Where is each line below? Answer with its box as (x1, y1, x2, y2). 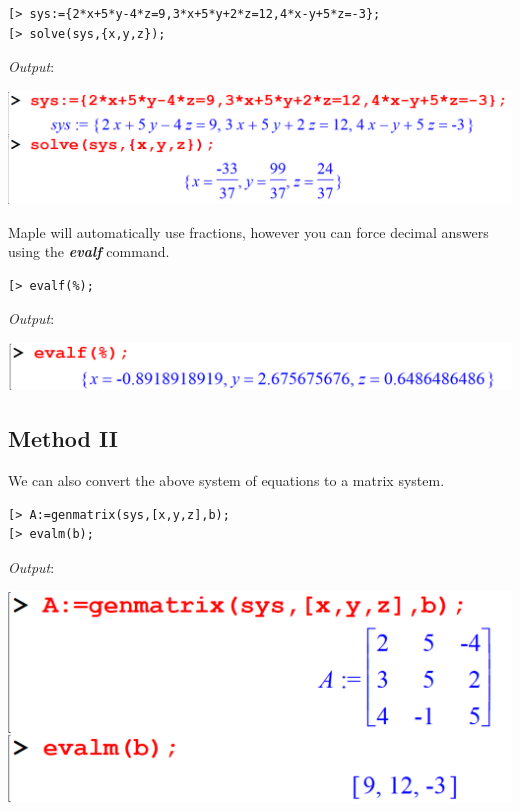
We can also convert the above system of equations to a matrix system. (8, 470, 445, 490)
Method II (8, 423, 118, 454)
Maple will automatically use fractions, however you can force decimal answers (8, 221, 489, 242)
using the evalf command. (8, 241, 170, 262)
